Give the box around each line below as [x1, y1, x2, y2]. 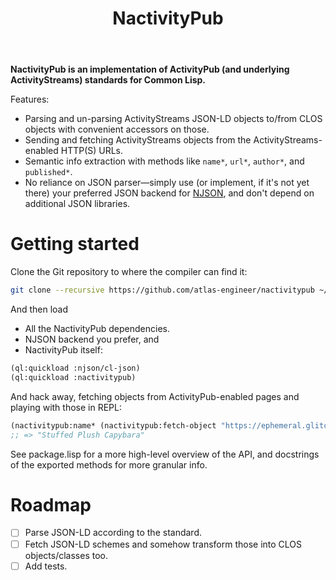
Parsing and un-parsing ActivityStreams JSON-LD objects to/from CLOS [24, 113, 323, 125]
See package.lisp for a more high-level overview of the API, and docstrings [10, 448, 320, 460]
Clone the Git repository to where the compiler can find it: [10, 266, 248, 278]
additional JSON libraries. [24, 198, 131, 210]
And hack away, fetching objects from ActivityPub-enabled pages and [10, 390, 300, 402]
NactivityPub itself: [24, 344, 103, 356]
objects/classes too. [24, 549, 108, 561]
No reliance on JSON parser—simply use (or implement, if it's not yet [24, 177, 310, 189]
